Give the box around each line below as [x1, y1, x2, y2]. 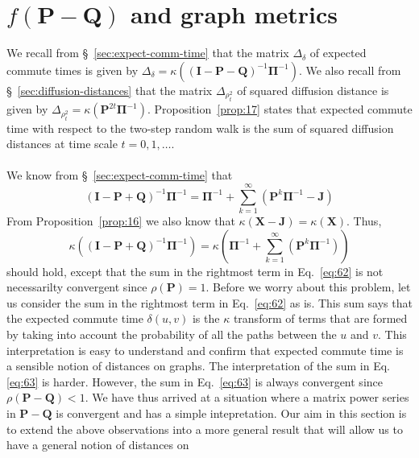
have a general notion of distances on [6, 436, 189, 453]
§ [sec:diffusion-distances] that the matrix [6, 81, 213, 98]
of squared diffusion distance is [237, 81, 389, 98]
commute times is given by [6, 61, 139, 78]
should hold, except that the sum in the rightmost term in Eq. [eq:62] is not [6, 262, 384, 279]
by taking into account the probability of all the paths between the [6, 326, 337, 342]
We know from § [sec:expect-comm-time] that [6, 167, 233, 184]
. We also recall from [298, 61, 401, 78]
